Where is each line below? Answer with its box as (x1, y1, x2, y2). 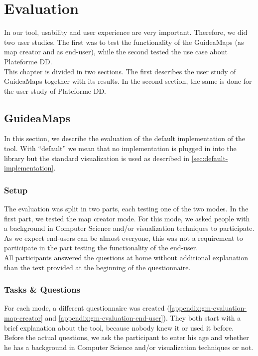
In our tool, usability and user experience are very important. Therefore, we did (4, 27, 248, 37)
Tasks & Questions (4, 283, 81, 296)
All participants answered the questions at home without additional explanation (4, 252, 249, 263)
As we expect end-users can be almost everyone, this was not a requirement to (4, 232, 243, 243)
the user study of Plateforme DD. (4, 85, 106, 96)
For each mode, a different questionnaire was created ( (4, 303, 170, 313)
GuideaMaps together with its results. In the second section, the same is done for (4, 76, 252, 86)
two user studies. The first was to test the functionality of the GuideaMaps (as (4, 36, 244, 47)
